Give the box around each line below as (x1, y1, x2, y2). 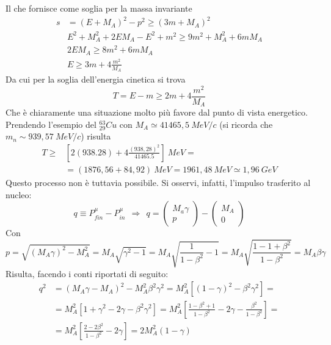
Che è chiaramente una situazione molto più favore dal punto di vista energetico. (5, 106, 308, 119)
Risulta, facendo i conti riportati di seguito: (5, 267, 169, 280)
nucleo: (5, 188, 32, 201)
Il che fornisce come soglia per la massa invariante (5, 2, 192, 14)
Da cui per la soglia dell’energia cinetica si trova (5, 73, 186, 85)
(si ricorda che (219, 117, 273, 130)
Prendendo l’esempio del (5, 117, 96, 130)
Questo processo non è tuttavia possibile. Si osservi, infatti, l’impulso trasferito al (5, 176, 311, 189)
